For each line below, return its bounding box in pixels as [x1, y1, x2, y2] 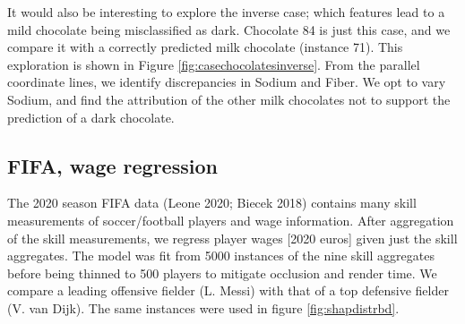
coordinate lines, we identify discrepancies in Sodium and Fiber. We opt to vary [7, 72, 446, 91]
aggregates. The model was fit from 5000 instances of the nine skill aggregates [7, 246, 435, 265]
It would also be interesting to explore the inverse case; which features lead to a [7, 3, 445, 21]
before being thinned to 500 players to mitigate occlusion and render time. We [7, 263, 437, 282]
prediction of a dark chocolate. [7, 107, 175, 126]
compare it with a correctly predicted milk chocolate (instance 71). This [7, 38, 403, 56]
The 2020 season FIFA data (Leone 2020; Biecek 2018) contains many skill [7, 193, 417, 212]
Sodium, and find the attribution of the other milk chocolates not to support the [7, 90, 451, 108]
